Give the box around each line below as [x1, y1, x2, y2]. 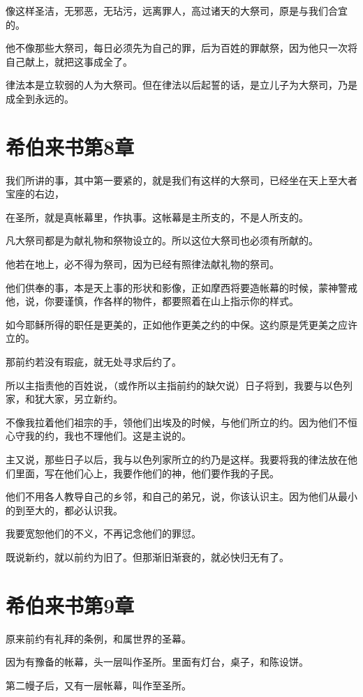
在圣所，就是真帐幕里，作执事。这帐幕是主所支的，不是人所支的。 [6, 209, 309, 224]
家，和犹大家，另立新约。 [6, 391, 123, 406]
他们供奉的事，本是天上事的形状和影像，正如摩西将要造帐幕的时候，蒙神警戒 [6, 280, 357, 294]
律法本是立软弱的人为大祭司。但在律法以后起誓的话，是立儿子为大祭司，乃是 [6, 77, 357, 92]
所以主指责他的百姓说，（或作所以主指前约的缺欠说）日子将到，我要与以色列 [6, 377, 353, 392]
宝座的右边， [6, 186, 64, 201]
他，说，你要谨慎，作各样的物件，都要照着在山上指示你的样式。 [6, 294, 299, 308]
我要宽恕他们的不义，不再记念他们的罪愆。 [6, 526, 201, 541]
